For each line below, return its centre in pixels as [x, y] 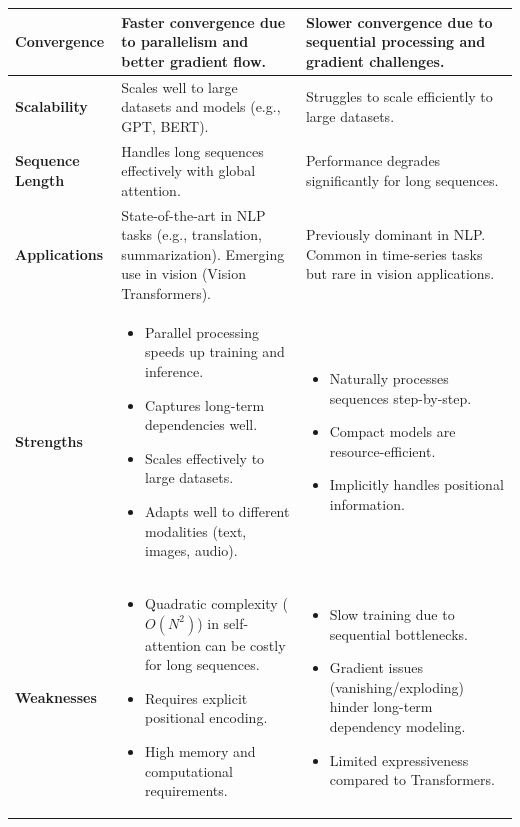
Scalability [51, 106]
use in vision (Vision [183, 273]
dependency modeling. [397, 725]
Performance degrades [373, 160]
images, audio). [191, 550]
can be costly [245, 644]
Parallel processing [202, 331]
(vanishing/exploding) [397, 686]
